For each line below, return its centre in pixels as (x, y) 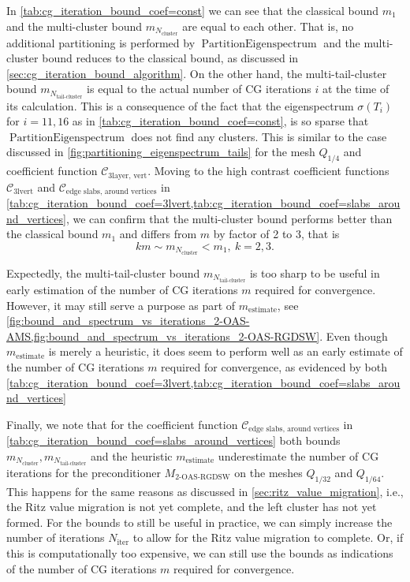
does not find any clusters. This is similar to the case (259, 136)
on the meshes (268, 472)
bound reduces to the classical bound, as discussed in (170, 58)
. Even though (354, 336)
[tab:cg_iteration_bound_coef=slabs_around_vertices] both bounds (173, 440)
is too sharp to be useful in (315, 272)
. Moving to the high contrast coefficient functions (268, 171)
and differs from (158, 234)
